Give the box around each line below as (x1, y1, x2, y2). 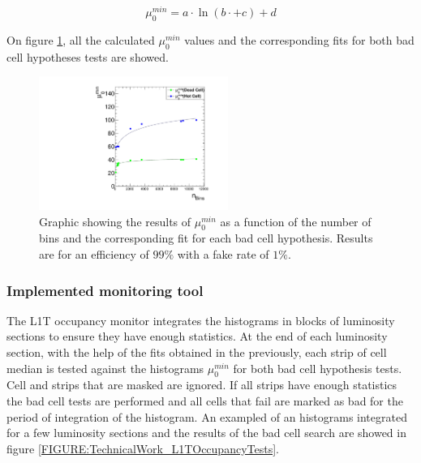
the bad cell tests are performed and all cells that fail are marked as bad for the (6, 392, 403, 409)
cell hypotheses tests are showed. (6, 48, 169, 65)
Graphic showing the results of (39, 212, 191, 229)
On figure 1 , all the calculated (6, 31, 155, 48)
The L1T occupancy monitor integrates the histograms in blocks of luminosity (6, 311, 395, 328)
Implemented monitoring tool (6, 280, 204, 300)
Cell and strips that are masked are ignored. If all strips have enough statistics (6, 376, 397, 393)
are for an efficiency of (39, 246, 149, 263)
